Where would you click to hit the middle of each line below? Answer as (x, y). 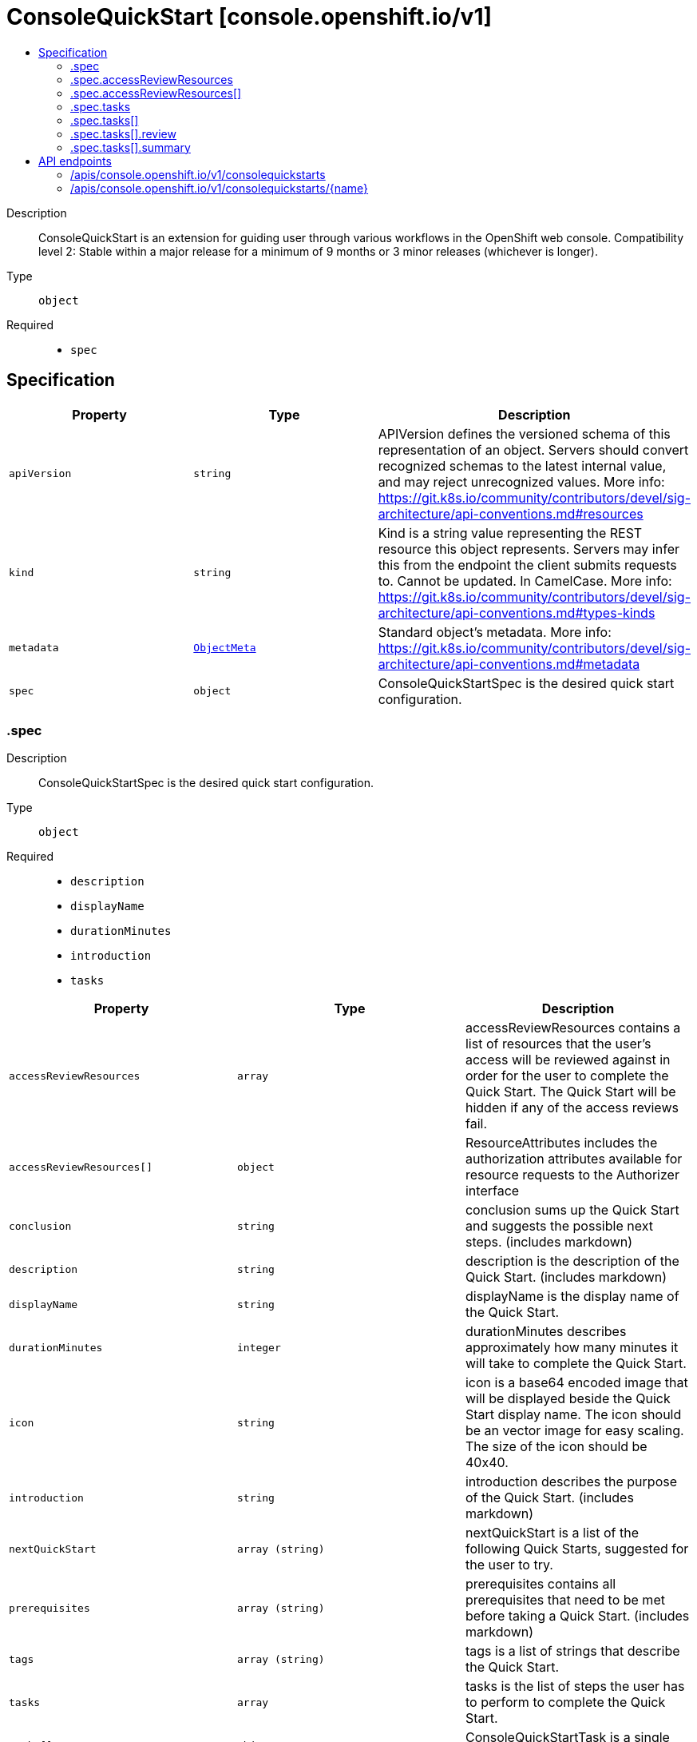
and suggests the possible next (559, 1226)
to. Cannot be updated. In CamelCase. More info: (525, 581)
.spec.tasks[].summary (131, 147)
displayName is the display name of (572, 1297)
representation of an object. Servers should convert (533, 449)
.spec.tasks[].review (123, 133)
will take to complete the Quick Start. (576, 1364)
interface (492, 1191)
